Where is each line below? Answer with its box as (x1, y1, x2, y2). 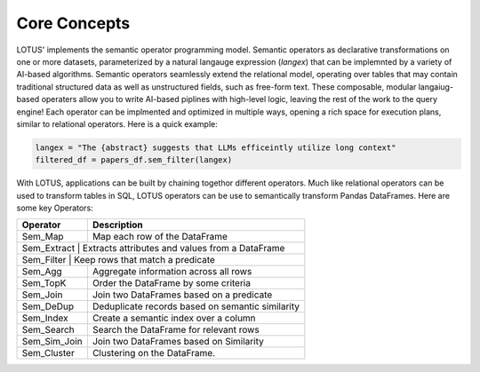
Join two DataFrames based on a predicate (92, 289, 273, 301)
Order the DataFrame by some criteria (92, 277, 251, 289)
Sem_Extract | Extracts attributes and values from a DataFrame (21, 242, 285, 255)
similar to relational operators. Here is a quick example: (16, 118, 218, 129)
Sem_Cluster (21, 347, 75, 360)
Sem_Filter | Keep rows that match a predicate (21, 254, 215, 266)
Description (92, 218, 144, 231)
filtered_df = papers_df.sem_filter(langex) (35, 155, 233, 165)
